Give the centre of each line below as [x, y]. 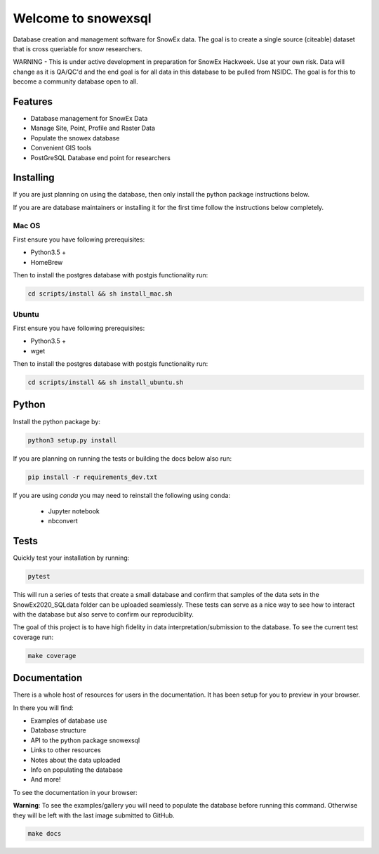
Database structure [59, 730]
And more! [46, 780]
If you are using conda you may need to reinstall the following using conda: [122, 495]
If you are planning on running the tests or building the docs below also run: [122, 458]
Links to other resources [66, 750]
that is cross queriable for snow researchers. [78, 48]
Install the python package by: [57, 421]
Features [33, 101]
